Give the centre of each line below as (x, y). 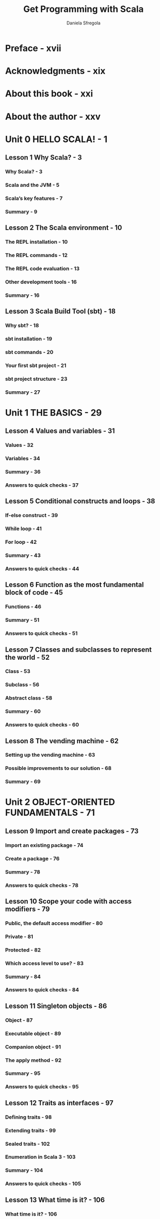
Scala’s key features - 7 (34, 198)
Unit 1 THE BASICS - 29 (53, 412)
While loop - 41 (24, 529)
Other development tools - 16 (41, 282)
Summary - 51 (22, 620)
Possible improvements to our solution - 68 (58, 768)
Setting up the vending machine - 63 (50, 755)
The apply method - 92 (33, 1060)
